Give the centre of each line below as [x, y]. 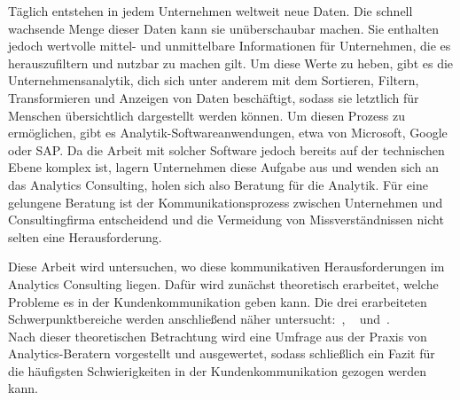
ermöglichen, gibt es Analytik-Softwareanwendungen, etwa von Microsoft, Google [228, 133]
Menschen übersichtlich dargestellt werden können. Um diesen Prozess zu [207, 115]
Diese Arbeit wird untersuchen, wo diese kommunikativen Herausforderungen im [226, 267]
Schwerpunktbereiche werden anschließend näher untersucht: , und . [199, 319]
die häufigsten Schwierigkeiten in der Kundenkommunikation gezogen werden [217, 370]
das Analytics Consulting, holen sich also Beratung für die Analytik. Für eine [218, 184]
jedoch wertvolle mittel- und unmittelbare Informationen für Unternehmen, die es [230, 46]
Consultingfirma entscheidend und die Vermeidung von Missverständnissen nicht [226, 220]
